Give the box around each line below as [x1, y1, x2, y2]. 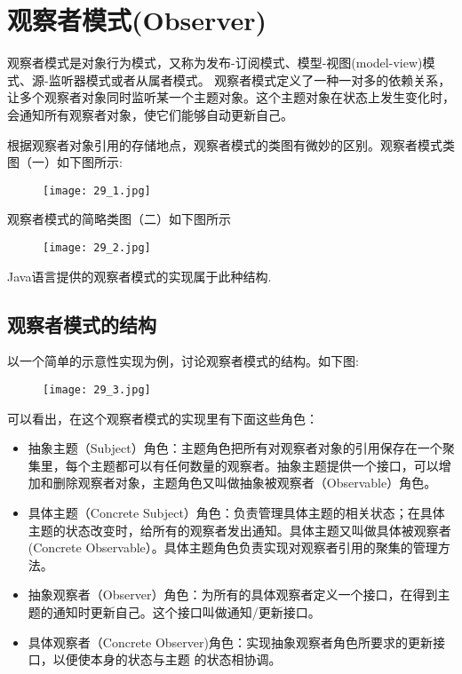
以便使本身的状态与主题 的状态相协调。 [52, 650, 282, 669]
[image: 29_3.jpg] [43, 383, 151, 396]
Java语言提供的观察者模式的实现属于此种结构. [7, 266, 272, 285]
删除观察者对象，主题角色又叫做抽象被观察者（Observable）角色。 [52, 473, 437, 492]
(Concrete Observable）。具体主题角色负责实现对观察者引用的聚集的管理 [28, 538, 438, 557]
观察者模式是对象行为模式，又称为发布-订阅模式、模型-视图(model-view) [7, 53, 423, 72]
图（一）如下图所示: [7, 153, 123, 171]
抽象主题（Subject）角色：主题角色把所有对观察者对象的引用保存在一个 [28, 439, 442, 457]
